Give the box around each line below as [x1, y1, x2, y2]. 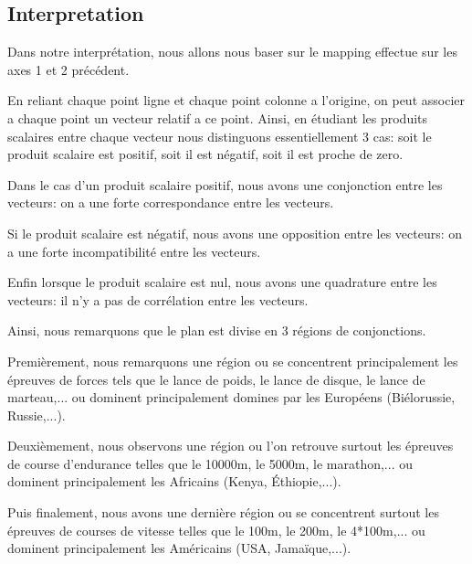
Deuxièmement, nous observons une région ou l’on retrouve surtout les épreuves [7, 436, 454, 455]
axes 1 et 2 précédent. [7, 59, 130, 79]
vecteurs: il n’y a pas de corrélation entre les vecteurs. [7, 290, 309, 309]
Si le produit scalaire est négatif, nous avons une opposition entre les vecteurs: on [7, 223, 463, 242]
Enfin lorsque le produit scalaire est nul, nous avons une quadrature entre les [7, 272, 437, 292]
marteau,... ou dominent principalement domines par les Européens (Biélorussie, [7, 388, 456, 407]
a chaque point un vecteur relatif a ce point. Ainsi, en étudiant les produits [7, 108, 428, 127]
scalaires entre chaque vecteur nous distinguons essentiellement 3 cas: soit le [7, 126, 432, 145]
